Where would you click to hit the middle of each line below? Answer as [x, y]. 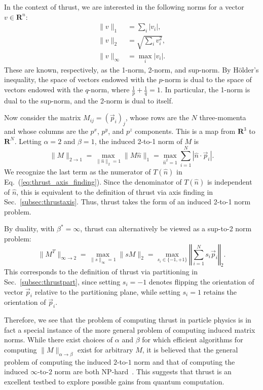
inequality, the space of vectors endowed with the [80, 79]
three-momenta [223, 117]
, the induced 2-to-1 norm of [138, 141]
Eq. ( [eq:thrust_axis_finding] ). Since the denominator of [93, 181]
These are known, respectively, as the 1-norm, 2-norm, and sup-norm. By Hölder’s [131, 69]
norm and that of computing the [184, 361]
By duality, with [29, 228]
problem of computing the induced [58, 361]
